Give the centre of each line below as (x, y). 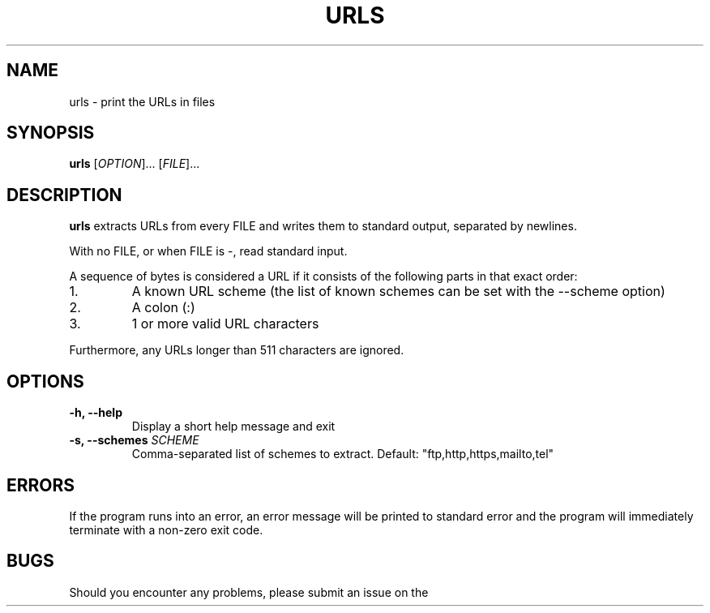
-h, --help (96, 413)
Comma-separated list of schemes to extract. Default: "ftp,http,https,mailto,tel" (343, 454)
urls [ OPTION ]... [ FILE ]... (135, 164)
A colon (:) (163, 308)
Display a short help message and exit (233, 427)
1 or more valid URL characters (225, 324)
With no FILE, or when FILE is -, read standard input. (208, 251)
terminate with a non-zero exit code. (166, 529)
